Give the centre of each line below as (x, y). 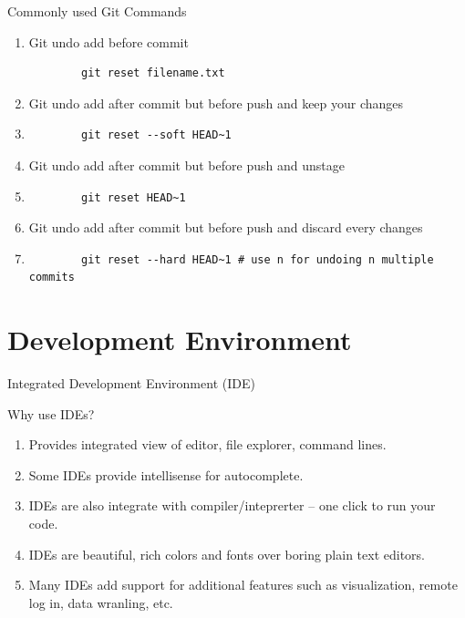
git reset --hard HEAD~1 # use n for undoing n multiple (258, 259)
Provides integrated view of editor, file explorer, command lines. (207, 444)
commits (52, 278)
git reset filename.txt (153, 73)
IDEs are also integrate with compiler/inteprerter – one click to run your (232, 505)
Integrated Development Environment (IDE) (131, 383)
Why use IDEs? (51, 413)
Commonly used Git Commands (97, 11)
